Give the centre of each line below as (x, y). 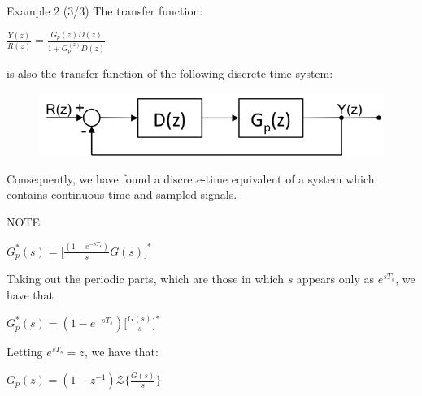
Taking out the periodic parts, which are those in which (145, 279)
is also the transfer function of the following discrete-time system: (170, 73)
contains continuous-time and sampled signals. (122, 194)
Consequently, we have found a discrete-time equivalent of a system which (191, 178)
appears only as (335, 279)
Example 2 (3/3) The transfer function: (105, 11)
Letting (25, 352)
